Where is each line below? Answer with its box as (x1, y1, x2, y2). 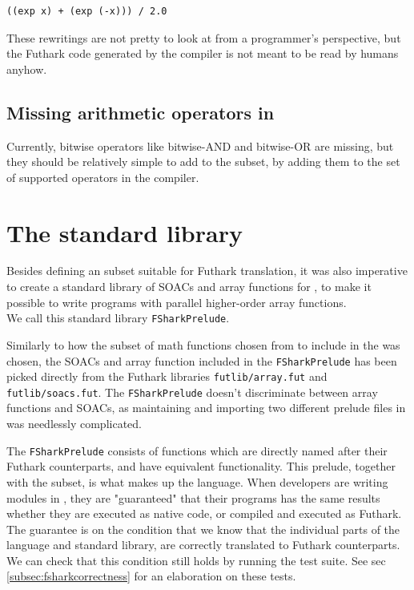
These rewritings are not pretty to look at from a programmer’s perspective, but (6, 29, 401, 46)
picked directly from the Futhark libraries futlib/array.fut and (6, 368, 328, 385)
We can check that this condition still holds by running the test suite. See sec (6, 552, 386, 568)
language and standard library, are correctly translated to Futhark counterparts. (6, 536, 400, 553)
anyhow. (6, 60, 47, 77)
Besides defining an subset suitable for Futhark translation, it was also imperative (6, 262, 408, 279)
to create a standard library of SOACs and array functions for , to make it (6, 278, 372, 295)
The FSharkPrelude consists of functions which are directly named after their (6, 442, 388, 459)
